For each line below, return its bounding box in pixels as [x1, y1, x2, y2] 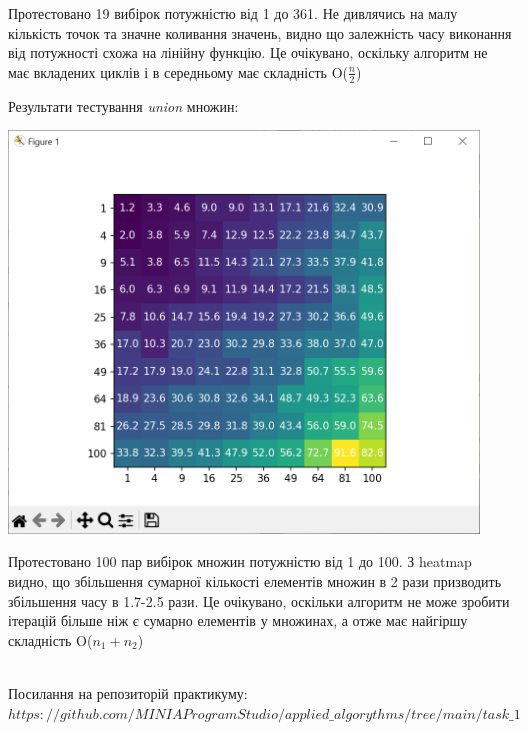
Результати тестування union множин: [8, 95, 239, 116]
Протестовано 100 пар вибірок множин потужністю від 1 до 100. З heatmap [8, 551, 472, 572]
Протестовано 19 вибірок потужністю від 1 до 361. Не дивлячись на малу [8, 3, 458, 23]
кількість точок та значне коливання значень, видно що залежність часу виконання [8, 22, 512, 43]
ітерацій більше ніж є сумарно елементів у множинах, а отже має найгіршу [8, 610, 468, 631]
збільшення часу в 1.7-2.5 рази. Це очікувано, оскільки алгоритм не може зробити [8, 590, 510, 611]
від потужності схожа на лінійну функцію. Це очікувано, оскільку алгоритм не [8, 42, 488, 63]
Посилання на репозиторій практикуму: [8, 683, 248, 704]
